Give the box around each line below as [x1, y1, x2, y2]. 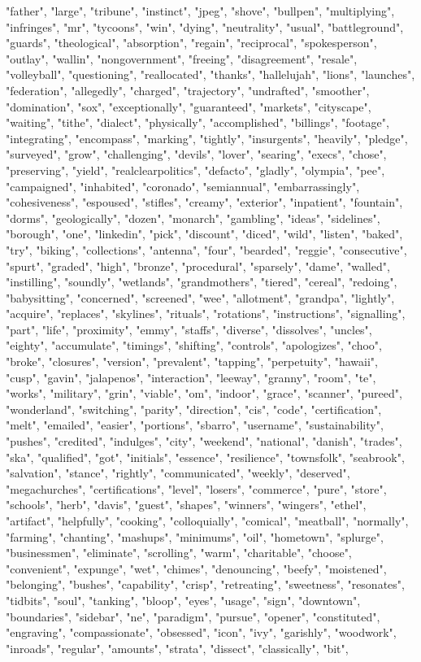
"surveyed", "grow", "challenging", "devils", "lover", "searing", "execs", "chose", [6, 146, 387, 163]
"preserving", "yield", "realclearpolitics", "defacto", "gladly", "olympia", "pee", [6, 161, 385, 178]
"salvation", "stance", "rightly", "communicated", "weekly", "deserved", [6, 464, 350, 481]
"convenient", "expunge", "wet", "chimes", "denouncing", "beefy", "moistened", [6, 560, 387, 577]
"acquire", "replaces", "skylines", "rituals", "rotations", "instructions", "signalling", [6, 305, 406, 322]
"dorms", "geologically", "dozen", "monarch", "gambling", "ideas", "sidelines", [6, 209, 380, 226]
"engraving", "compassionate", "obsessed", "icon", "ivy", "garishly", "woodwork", [6, 624, 397, 641]
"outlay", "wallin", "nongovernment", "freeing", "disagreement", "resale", [6, 50, 358, 67]
